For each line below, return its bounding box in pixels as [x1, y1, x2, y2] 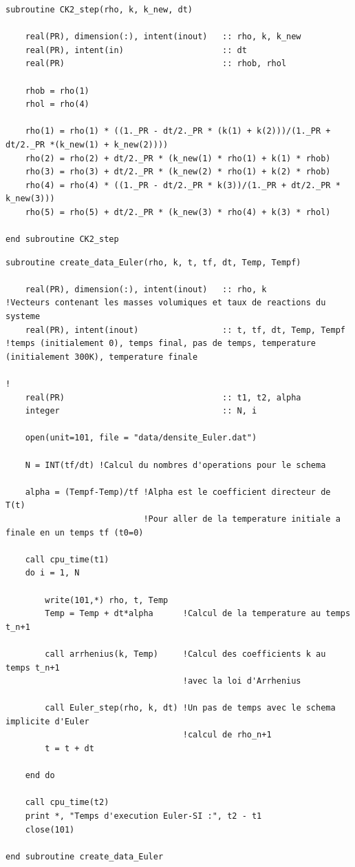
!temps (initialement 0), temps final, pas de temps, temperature [6, 338, 316, 349]
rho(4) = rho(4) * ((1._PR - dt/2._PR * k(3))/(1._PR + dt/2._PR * [25, 180, 341, 190]
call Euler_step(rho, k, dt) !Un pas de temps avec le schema [45, 703, 336, 713]
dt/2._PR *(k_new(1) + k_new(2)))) [6, 139, 169, 150]
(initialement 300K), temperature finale [6, 351, 198, 362]
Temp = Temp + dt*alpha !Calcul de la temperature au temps [45, 609, 351, 619]
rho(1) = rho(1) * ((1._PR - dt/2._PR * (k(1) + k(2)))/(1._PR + [25, 126, 331, 136]
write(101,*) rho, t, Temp [45, 595, 169, 605]
